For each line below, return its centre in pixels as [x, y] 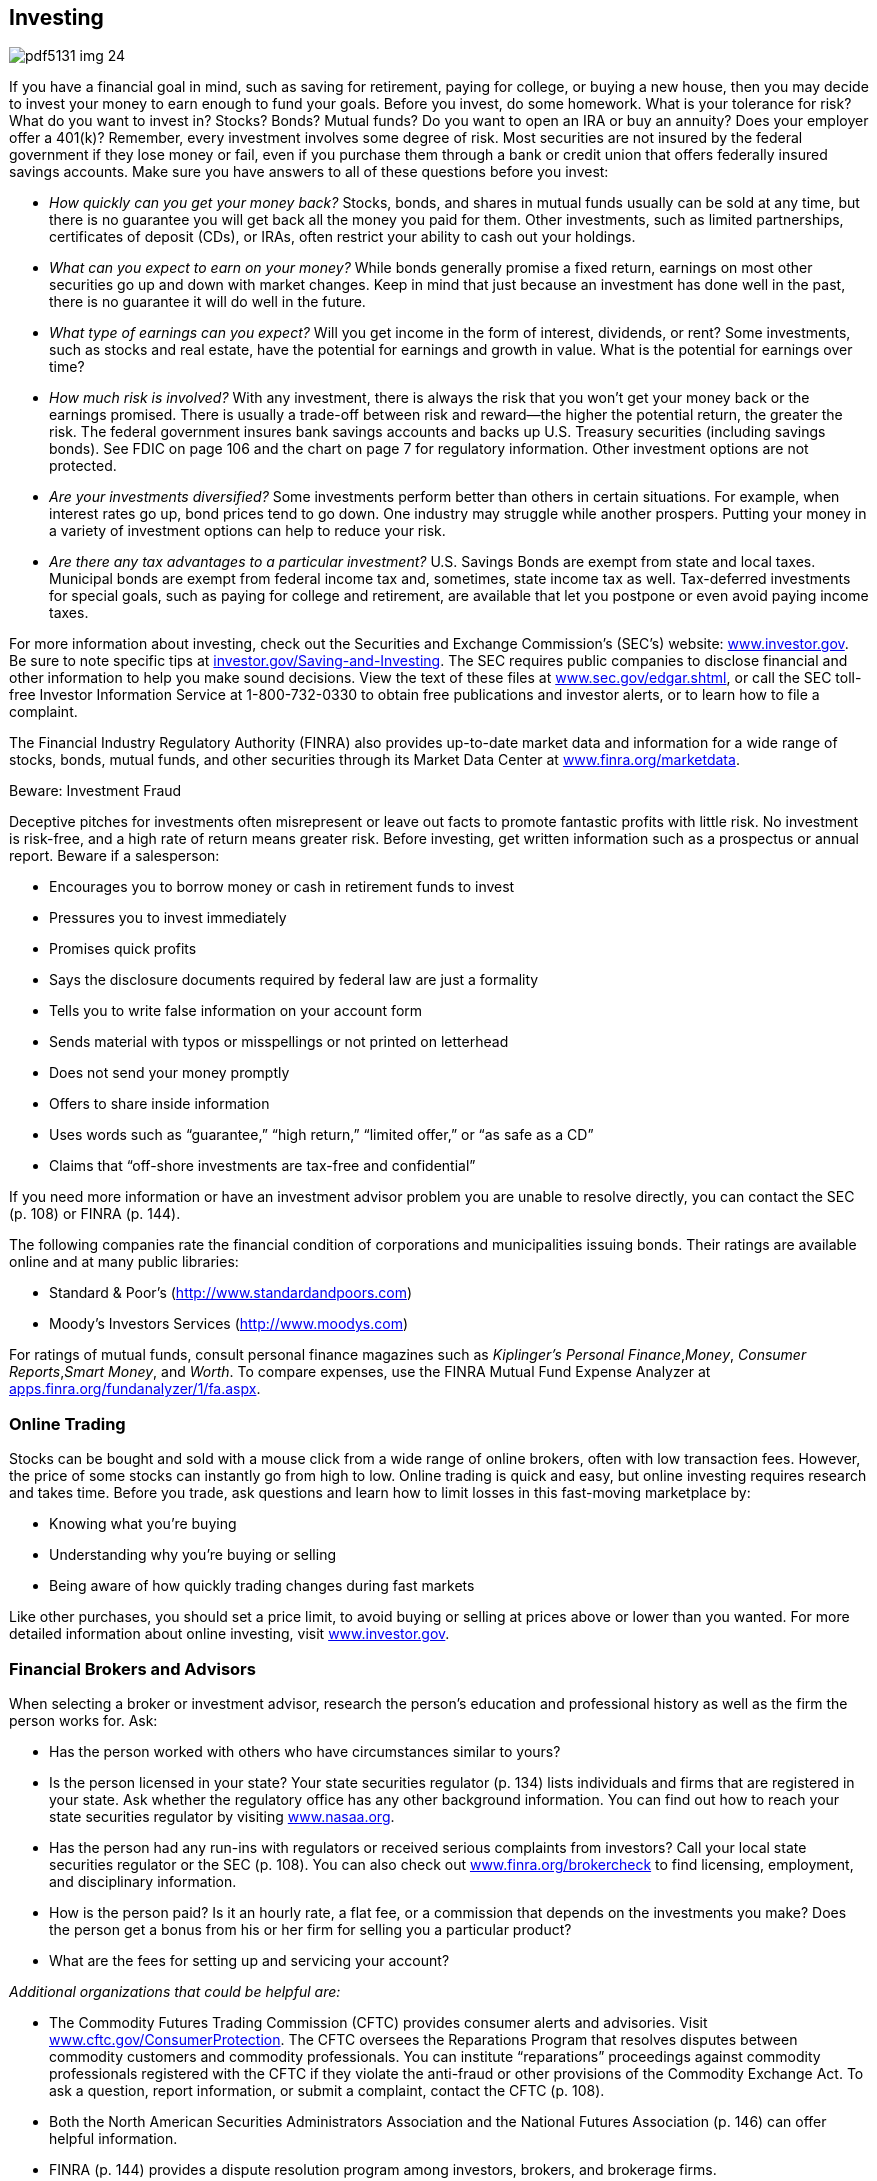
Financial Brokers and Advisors [132, 1668]
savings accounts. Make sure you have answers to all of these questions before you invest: [309, 172]
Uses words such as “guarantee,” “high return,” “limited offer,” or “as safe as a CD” [321, 1135]
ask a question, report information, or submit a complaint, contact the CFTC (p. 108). [327, 2090]
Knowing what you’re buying [143, 1524]
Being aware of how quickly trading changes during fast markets [262, 1586]
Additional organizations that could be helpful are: [175, 1991]
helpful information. [113, 2138]
